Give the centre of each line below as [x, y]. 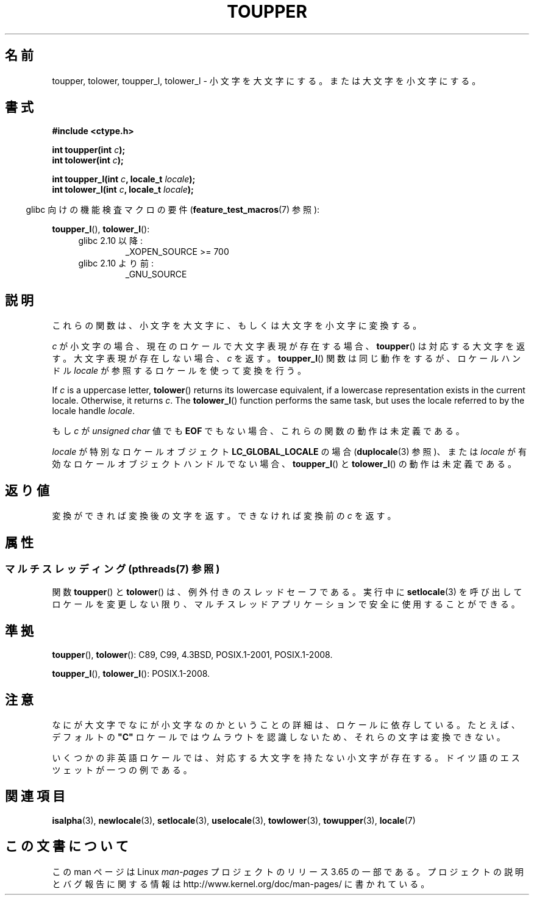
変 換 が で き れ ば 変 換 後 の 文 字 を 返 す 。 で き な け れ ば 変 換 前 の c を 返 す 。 [224, 516]
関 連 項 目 [35, 796]
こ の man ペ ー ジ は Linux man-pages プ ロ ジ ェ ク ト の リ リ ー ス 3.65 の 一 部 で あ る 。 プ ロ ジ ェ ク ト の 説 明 [288, 871]
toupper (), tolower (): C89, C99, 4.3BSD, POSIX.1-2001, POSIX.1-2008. [192, 655]
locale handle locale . [94, 411]
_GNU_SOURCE [156, 274]
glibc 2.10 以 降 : [110, 241]
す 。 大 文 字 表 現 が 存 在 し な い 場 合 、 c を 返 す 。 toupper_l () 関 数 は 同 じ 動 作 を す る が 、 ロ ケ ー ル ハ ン [287, 359]
